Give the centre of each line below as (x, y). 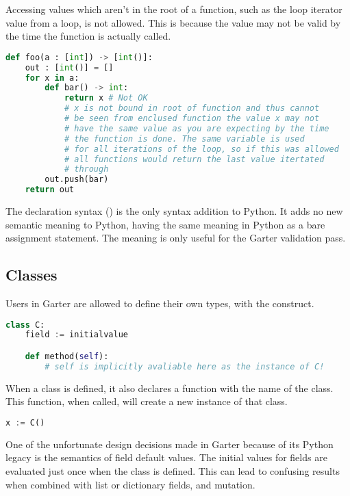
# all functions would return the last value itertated (194, 159)
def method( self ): (67, 357)
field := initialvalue (76, 335)
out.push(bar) (77, 180)
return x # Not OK (106, 98)
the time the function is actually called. (88, 36)
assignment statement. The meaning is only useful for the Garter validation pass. (176, 238)
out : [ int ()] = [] (69, 67)
